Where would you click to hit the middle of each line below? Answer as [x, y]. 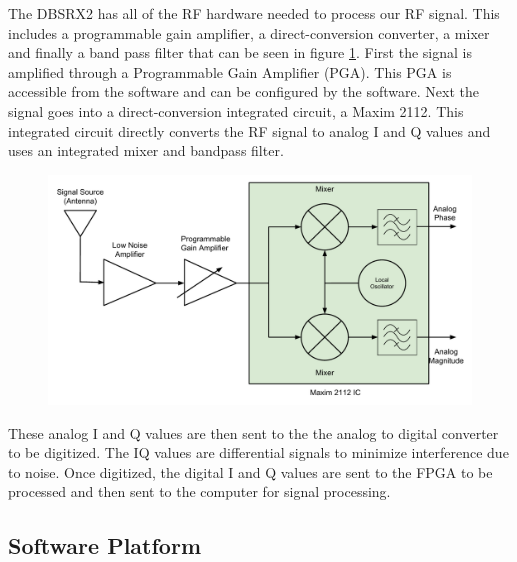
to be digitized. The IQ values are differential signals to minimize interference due [258, 452]
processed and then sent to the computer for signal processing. [199, 491]
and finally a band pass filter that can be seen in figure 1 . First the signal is [240, 52]
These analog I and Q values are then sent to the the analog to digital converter [253, 432]
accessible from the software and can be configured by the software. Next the [243, 91]
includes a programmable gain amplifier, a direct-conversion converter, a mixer [249, 32]
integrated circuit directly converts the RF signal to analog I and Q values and [249, 130]
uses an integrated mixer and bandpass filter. [146, 150]
